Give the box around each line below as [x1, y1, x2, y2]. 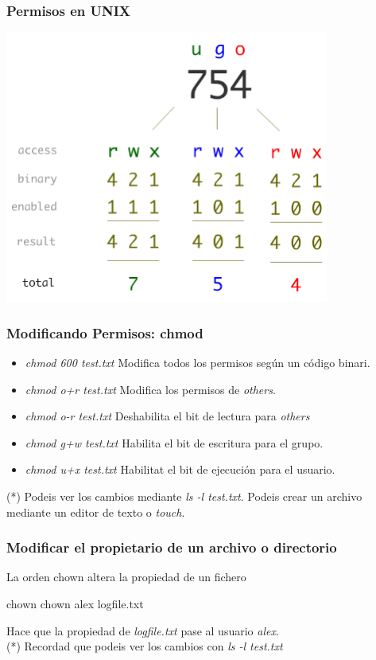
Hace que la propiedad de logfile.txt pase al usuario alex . [6, 622, 279, 639]
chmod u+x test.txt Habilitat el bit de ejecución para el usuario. [25, 461, 335, 478]
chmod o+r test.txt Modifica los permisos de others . [25, 381, 276, 397]
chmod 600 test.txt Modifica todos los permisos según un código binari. [25, 354, 370, 371]
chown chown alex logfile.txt [6, 595, 144, 611]
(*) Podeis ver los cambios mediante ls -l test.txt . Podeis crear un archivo [6, 487, 362, 504]
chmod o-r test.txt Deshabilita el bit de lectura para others [25, 408, 310, 424]
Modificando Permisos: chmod [6, 322, 204, 342]
